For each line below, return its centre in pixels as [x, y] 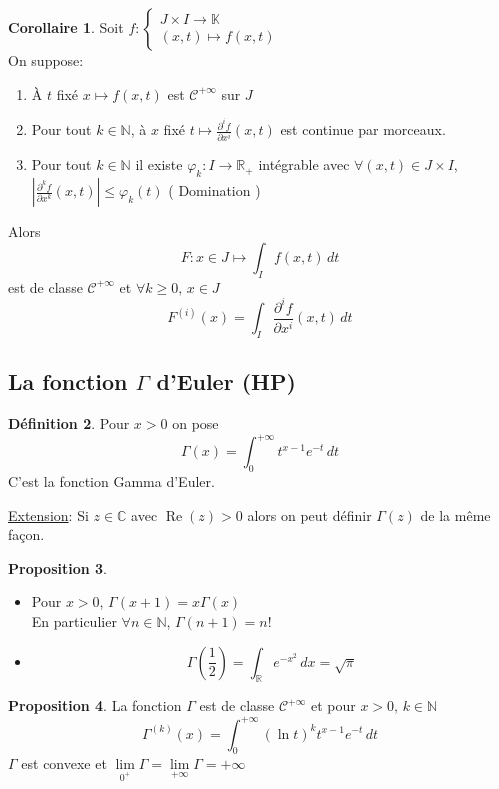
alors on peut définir [309, 514]
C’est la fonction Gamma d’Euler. [111, 481]
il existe [159, 164]
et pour [333, 705]
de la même [455, 514]
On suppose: [46, 60]
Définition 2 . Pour [69, 423]
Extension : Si [48, 514]
